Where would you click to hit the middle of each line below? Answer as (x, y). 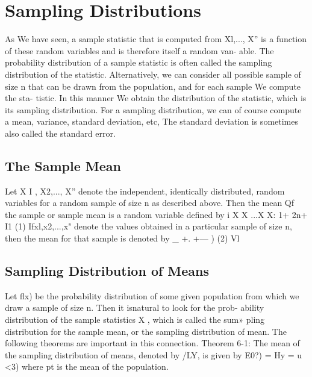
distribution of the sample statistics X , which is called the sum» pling (135, 319)
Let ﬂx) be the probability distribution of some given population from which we (152, 295)
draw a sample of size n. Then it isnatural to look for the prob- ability (135, 307)
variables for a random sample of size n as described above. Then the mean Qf (150, 203)
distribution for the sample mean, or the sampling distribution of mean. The (146, 331)
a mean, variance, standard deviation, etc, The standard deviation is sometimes (151, 121)
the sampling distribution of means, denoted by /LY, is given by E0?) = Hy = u (154, 354)
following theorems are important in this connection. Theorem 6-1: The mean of (152, 343)
